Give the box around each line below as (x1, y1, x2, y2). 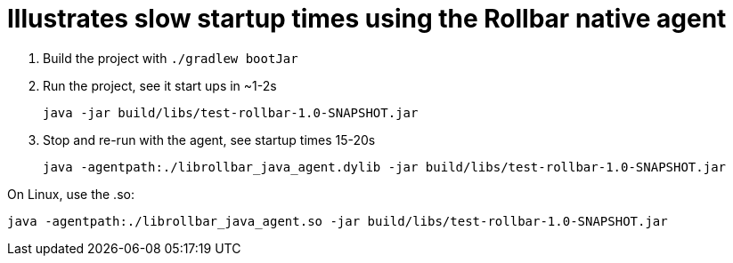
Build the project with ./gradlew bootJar (43, 50, 298, 66)
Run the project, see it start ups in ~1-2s (43, 77, 277, 93)
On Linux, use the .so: (7, 186, 134, 202)
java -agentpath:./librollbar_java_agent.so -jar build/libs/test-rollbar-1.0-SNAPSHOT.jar (7, 213, 668, 228)
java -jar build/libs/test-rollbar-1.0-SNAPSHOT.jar (43, 105, 419, 120)
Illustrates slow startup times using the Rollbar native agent (7, 4, 727, 34)
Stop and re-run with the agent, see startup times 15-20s (43, 131, 376, 147)
